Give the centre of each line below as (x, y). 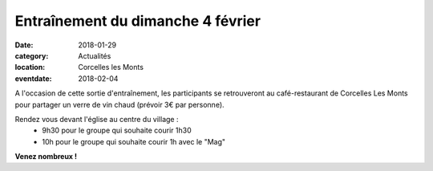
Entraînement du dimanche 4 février (138, 21)
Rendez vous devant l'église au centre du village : (97, 119)
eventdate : (33, 78)
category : (32, 55)
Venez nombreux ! (46, 157)
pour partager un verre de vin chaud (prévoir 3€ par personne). (119, 104)
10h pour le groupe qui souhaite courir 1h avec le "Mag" (134, 141)
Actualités (95, 55)
